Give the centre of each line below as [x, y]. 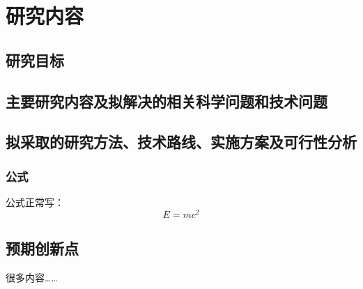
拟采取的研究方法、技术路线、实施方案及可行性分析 [181, 142]
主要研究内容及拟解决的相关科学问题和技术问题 [167, 101]
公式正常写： [35, 202]
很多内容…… [32, 277]
